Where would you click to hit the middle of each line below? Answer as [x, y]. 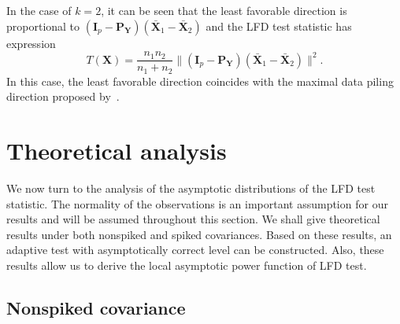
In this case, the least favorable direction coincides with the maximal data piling [200, 81]
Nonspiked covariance [96, 307]
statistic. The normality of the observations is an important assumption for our [197, 203]
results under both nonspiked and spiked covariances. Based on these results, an [199, 234]
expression [31, 43]
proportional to [43, 26]
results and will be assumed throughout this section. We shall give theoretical [193, 219]
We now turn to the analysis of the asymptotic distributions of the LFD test [191, 188]
